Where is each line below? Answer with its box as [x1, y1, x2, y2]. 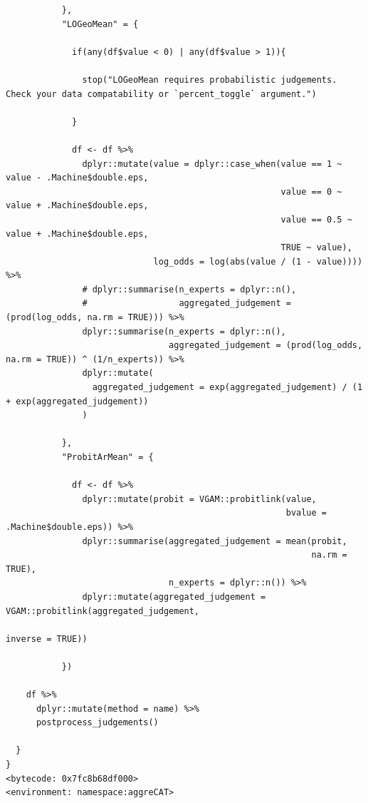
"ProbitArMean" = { [61, 452, 154, 462]
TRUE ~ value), [280, 242, 352, 253]
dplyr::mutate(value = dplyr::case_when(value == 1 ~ [82, 158, 342, 169]
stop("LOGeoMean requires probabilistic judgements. [82, 74, 337, 85]
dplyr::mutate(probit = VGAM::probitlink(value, [82, 493, 317, 504]
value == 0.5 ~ [280, 214, 352, 225]
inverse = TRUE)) [6, 633, 88, 644]
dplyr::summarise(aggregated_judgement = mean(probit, [82, 536, 347, 546]
